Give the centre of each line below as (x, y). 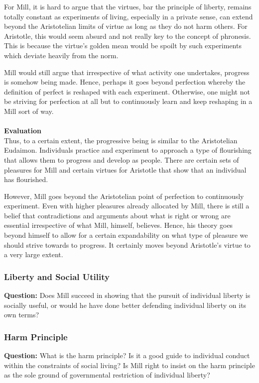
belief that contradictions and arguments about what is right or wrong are (117, 215)
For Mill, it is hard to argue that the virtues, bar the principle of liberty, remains (128, 6)
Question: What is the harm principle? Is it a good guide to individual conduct (127, 355)
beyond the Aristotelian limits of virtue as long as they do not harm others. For (126, 26)
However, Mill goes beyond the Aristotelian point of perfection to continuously (124, 196)
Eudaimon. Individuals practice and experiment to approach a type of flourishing (128, 150)
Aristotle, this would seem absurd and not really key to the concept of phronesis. (128, 36)
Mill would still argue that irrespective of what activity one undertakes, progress (127, 72)
